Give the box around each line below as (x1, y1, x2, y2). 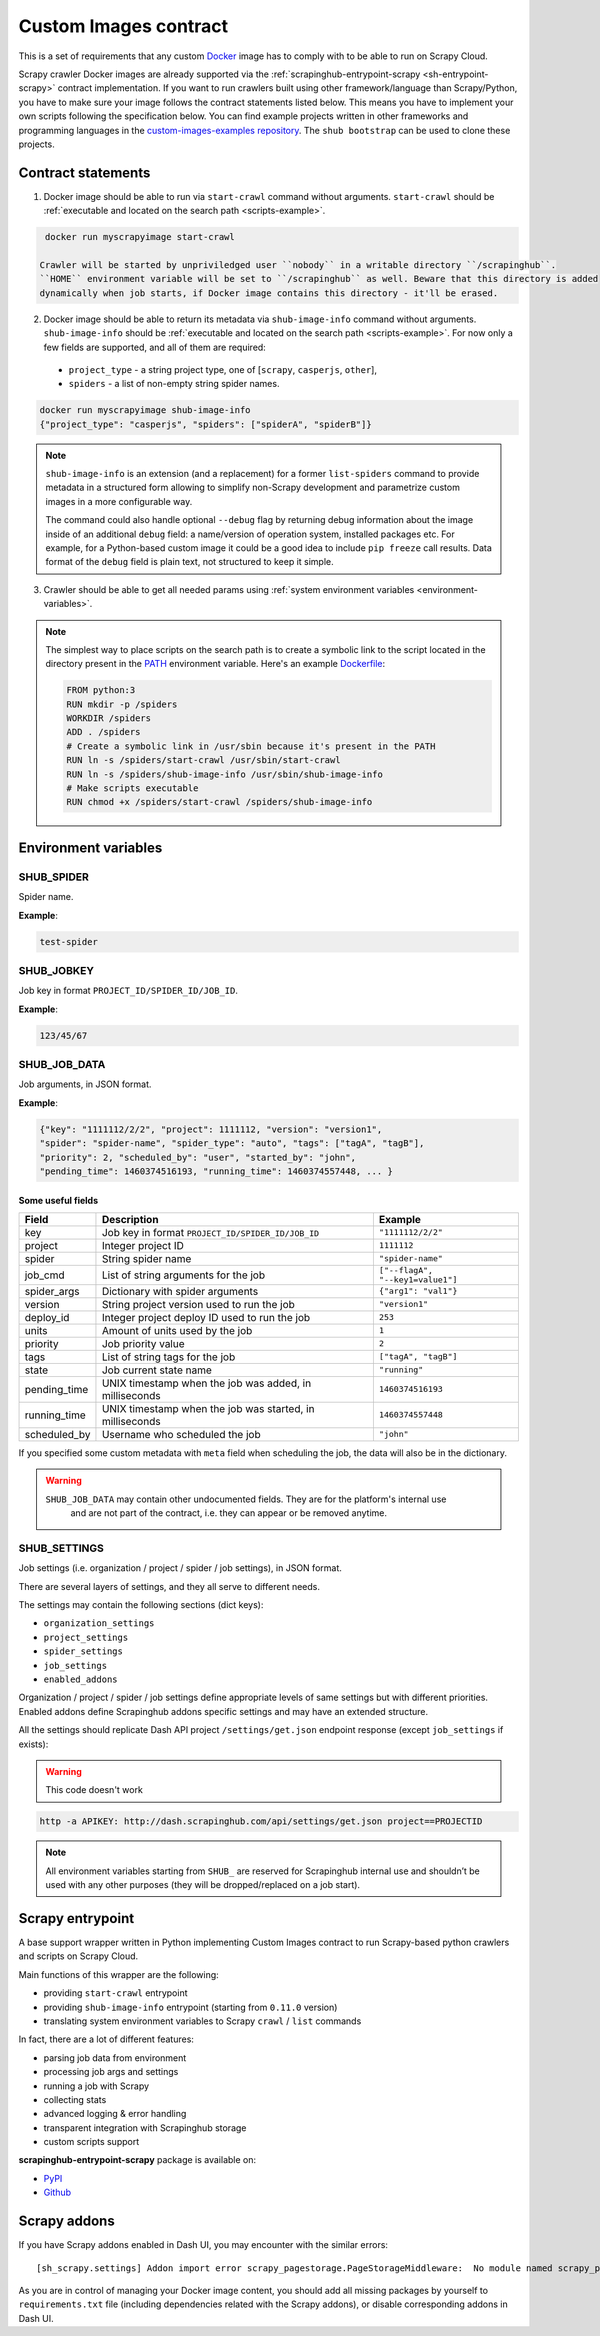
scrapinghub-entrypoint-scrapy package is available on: (18, 2154, 257, 2166)
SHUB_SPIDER (18, 870, 89, 884)
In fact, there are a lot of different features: (18, 2033, 195, 2045)
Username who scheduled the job (101, 1427, 261, 1441)
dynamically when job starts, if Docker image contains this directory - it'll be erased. (39, 287, 499, 299)
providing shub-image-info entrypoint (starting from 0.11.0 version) (43, 2001, 338, 2013)
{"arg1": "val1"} (378, 1286, 458, 1297)
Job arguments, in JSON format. (18, 1078, 152, 1090)
